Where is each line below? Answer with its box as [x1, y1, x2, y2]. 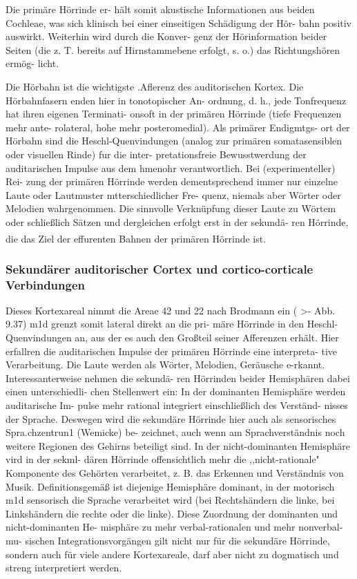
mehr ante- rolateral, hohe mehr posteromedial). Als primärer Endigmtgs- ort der [6, 120, 350, 134]
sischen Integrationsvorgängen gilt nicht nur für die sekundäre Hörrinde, [25, 533, 330, 547]
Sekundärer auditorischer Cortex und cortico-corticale [6, 260, 313, 277]
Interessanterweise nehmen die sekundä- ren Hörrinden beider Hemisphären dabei [6, 370, 350, 385]
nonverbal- [298, 520, 343, 534]
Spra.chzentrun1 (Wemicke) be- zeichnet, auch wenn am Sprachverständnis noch [6, 425, 345, 439]
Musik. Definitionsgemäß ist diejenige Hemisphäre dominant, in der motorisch [6, 479, 335, 493]
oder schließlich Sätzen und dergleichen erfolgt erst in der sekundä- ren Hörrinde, [6, 214, 349, 229]
